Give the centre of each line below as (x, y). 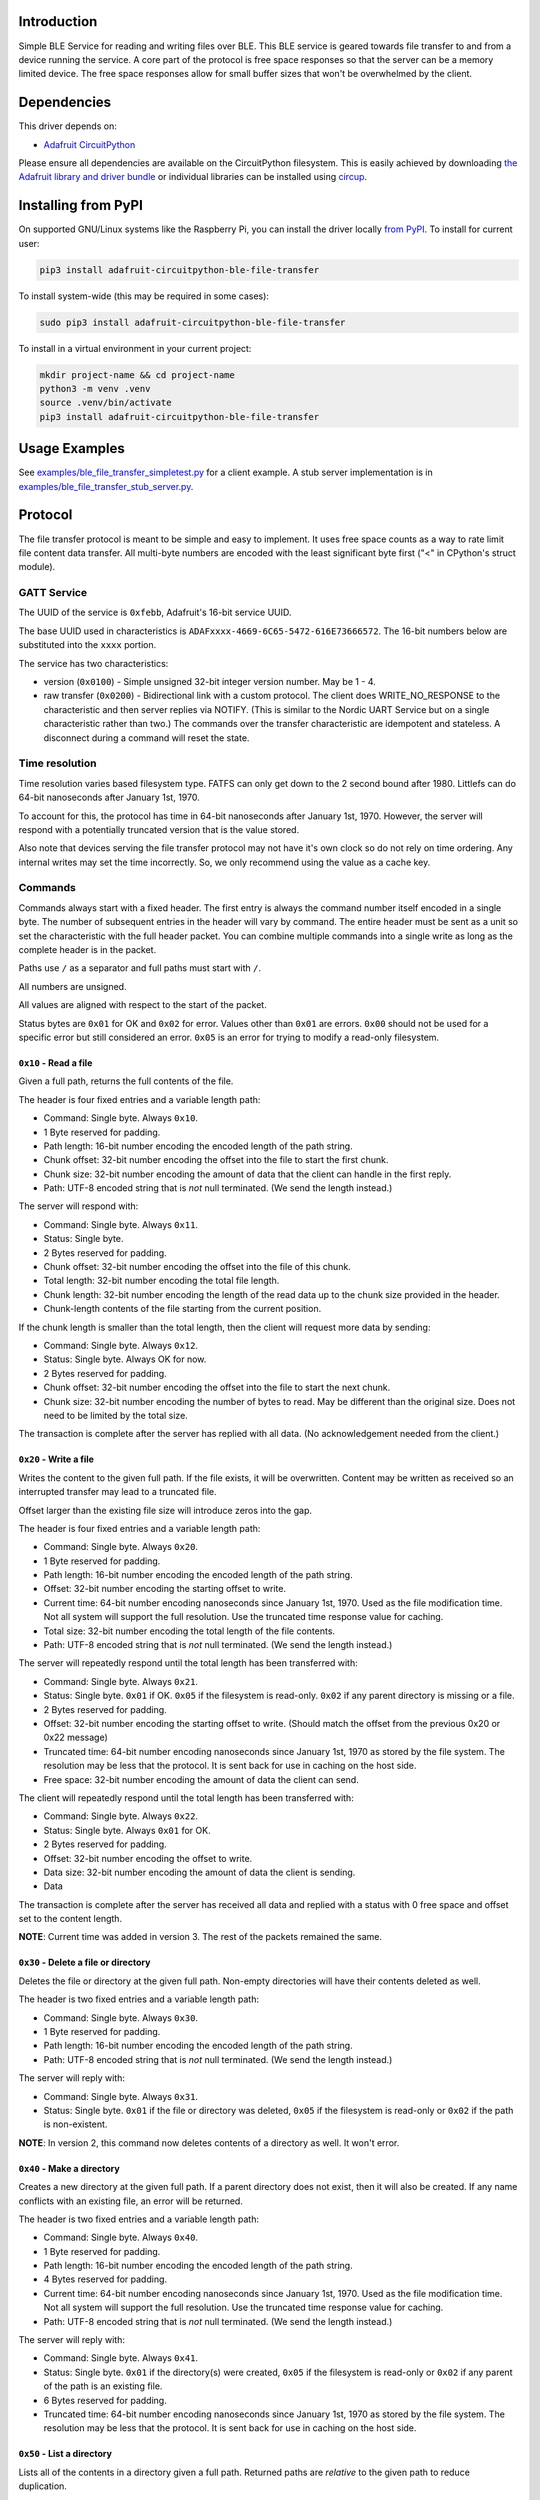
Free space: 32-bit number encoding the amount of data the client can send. (201, 1779)
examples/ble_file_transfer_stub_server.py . (106, 486)
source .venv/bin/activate (105, 403)
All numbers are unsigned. (72, 986)
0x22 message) (76, 1737)
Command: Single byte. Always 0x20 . (121, 1547)
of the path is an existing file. (103, 2386)
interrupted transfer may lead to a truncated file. (117, 1492)
